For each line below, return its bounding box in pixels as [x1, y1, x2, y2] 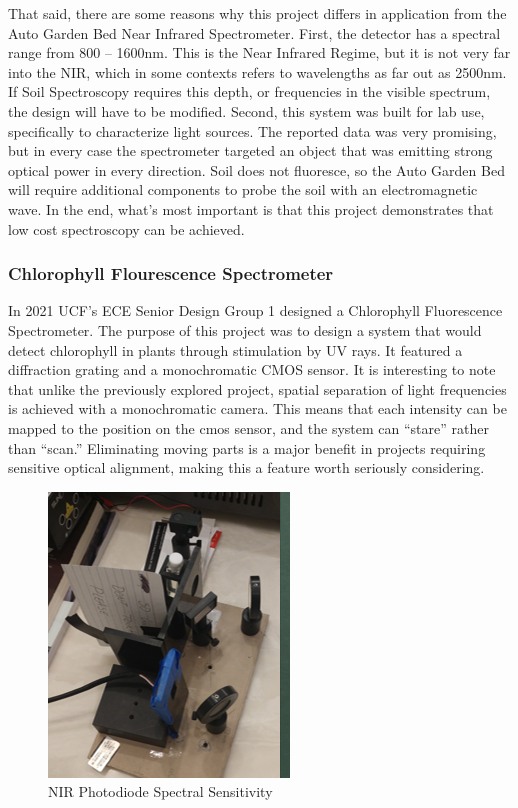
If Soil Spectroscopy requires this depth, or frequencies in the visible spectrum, [8, 81, 491, 102]
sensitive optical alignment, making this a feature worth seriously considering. [8, 457, 485, 478]
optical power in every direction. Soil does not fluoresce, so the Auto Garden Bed [8, 159, 505, 180]
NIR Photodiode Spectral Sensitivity [48, 781, 273, 802]
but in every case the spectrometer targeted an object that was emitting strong [8, 140, 493, 161]
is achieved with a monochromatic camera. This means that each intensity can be [8, 398, 507, 419]
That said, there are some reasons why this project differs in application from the [8, 3, 507, 23]
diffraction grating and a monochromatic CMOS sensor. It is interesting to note [8, 359, 496, 380]
